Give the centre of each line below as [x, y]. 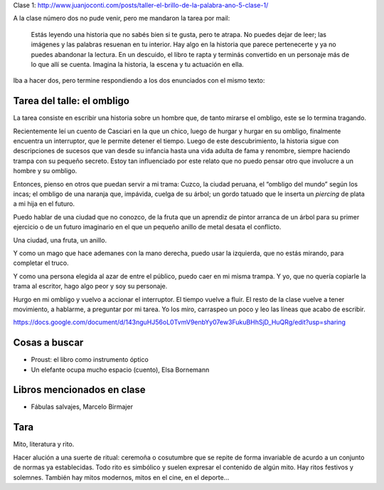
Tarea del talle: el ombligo [71, 101]
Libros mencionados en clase [79, 390]
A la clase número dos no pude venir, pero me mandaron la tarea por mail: [122, 19]
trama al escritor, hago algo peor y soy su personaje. [90, 286]
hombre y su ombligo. [45, 171]
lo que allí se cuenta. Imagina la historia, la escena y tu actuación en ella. [138, 64]
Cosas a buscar [48, 343]
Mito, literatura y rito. [44, 444]
